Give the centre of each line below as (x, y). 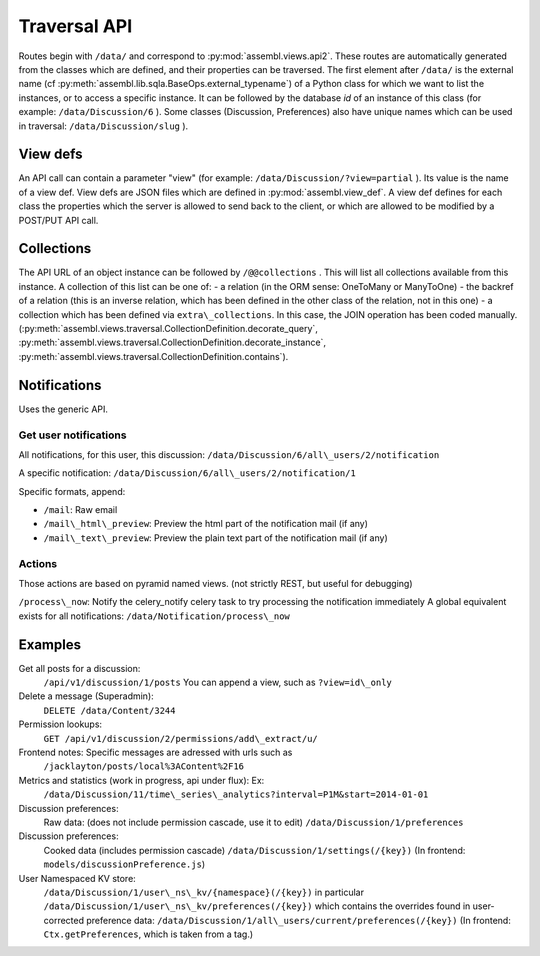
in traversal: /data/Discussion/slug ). (103, 126)
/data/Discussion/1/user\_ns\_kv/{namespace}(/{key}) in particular (204, 892)
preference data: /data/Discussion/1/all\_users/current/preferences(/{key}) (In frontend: (299, 920)
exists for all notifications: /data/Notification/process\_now (154, 616)
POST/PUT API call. (58, 220)
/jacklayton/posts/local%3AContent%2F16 (144, 766)
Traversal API (75, 26)
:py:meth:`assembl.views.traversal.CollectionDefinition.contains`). (153, 356)
